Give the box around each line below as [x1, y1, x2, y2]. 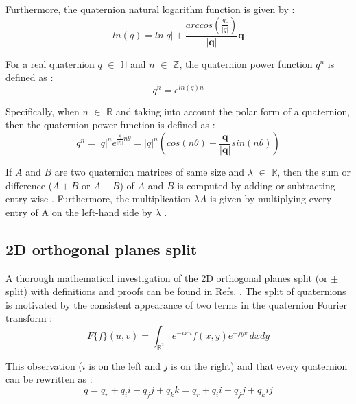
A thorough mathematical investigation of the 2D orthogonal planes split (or [5, 270, 328, 285]
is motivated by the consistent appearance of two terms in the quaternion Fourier [5, 297, 348, 311]
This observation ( [5, 358, 82, 372]
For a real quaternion [5, 56, 95, 71]
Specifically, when [5, 104, 80, 118]
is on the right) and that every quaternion [171, 358, 348, 372]
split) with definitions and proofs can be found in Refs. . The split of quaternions [5, 284, 346, 298]
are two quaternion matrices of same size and [54, 165, 245, 179]
